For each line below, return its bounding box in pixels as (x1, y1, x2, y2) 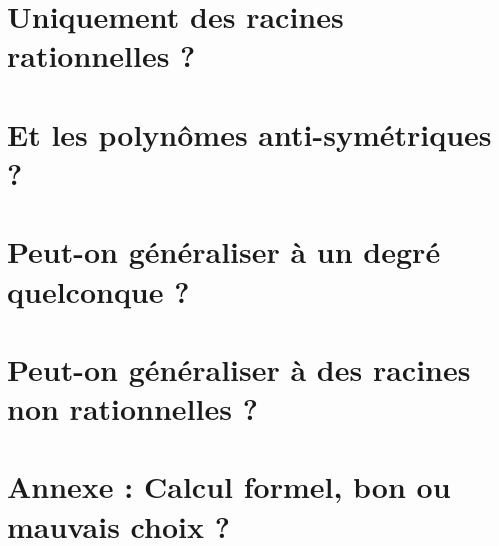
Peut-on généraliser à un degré (7, 231, 441, 272)
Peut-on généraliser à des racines (7, 348, 471, 389)
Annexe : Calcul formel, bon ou (7, 466, 451, 507)
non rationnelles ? (7, 388, 258, 429)
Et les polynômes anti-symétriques (7, 113, 492, 154)
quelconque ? (7, 270, 190, 311)
